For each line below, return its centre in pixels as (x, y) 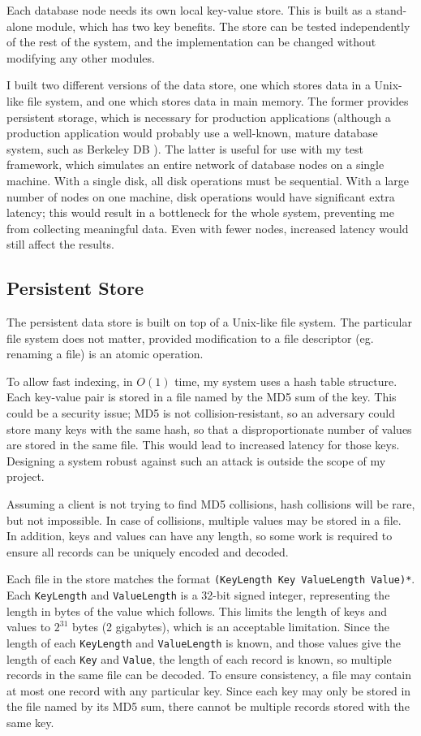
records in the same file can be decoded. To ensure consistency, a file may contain (209, 675)
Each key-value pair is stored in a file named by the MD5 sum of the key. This (202, 397)
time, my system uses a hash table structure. (286, 381)
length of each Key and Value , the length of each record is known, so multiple (199, 658)
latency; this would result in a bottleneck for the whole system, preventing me (200, 212)
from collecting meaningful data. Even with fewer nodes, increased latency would (208, 228)
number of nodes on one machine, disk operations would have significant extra (201, 196)
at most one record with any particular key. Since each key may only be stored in (209, 690)
